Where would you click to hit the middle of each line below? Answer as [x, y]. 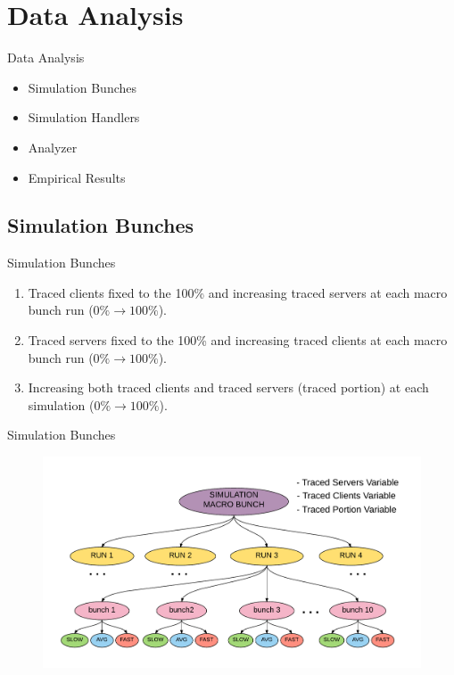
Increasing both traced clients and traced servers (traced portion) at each [228, 387]
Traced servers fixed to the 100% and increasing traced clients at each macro [238, 340]
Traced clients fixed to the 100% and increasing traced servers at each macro [238, 292]
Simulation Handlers [84, 117]
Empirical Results [77, 177]
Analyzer [53, 147]
